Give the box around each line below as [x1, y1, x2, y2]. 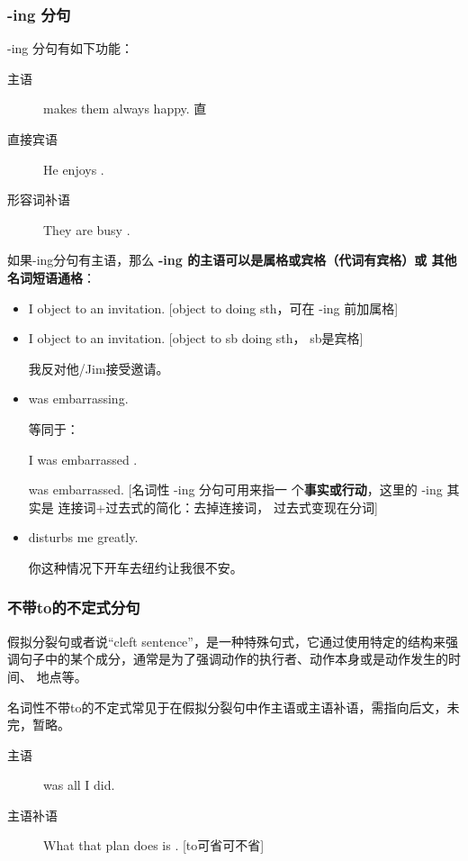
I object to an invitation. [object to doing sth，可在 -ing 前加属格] [28, 298, 399, 317]
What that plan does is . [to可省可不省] [43, 836, 265, 855]
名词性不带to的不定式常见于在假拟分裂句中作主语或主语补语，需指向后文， [7, 697, 447, 716]
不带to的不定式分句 [7, 596, 140, 619]
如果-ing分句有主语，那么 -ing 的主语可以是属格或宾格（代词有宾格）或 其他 [7, 250, 457, 269]
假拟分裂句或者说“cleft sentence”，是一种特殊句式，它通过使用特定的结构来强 [7, 631, 458, 650]
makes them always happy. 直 [43, 99, 207, 118]
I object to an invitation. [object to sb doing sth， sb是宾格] [28, 329, 364, 348]
